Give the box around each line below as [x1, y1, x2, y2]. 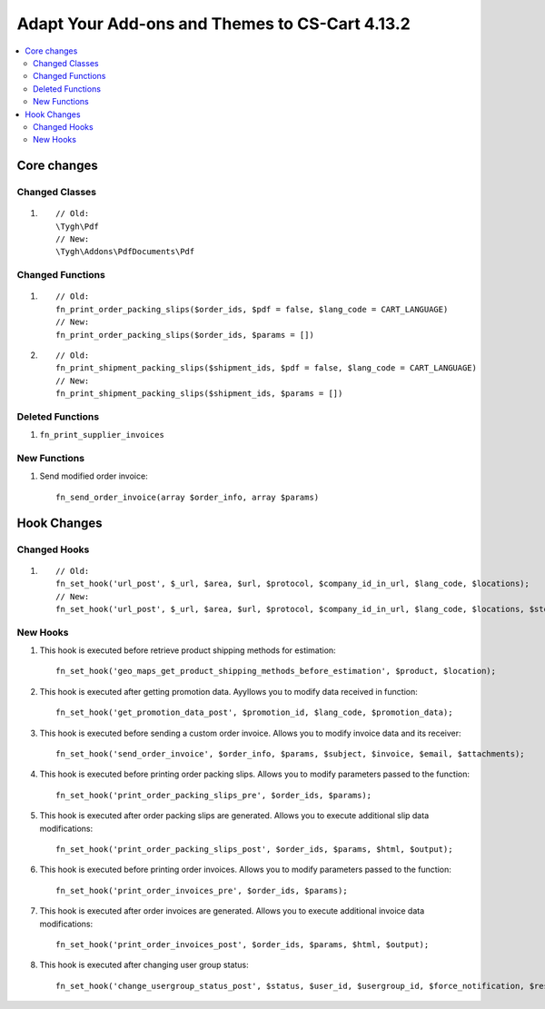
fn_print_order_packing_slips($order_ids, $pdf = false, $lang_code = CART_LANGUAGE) [55, 304, 449, 314]
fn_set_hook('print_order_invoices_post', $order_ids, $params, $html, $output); [55, 939, 430, 949]
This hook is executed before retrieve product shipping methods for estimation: [39, 645, 336, 656]
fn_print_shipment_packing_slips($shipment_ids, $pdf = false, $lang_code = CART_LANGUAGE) [55, 363, 477, 373]
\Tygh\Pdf [55, 221, 99, 232]
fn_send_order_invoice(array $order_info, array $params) [55, 491, 320, 502]
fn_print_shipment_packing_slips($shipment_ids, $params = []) [55, 389, 343, 399]
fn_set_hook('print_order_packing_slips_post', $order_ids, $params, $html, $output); [55, 844, 453, 854]
